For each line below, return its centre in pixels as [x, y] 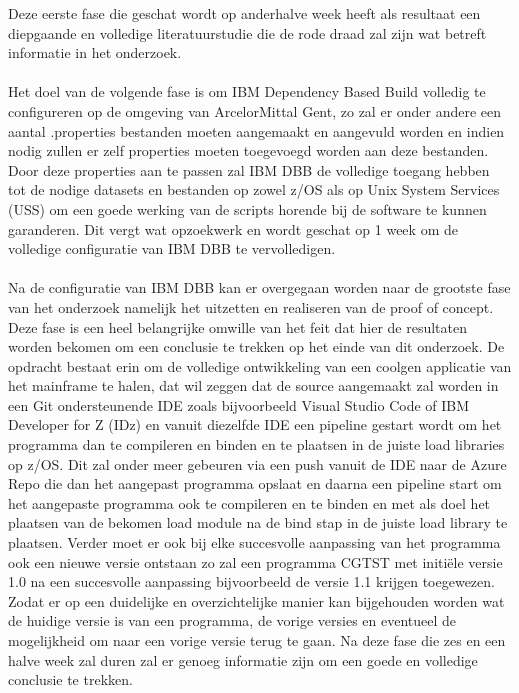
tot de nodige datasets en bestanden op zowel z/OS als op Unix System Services [254, 189]
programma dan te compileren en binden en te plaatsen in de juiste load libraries [256, 444]
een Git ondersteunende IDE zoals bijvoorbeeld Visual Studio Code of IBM [239, 404]
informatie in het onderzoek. [95, 52]
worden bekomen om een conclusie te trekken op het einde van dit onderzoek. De [256, 346]
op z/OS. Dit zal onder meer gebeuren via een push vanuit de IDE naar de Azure [257, 463]
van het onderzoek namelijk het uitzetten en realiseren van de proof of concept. [251, 306]
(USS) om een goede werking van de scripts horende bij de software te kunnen [247, 208]
